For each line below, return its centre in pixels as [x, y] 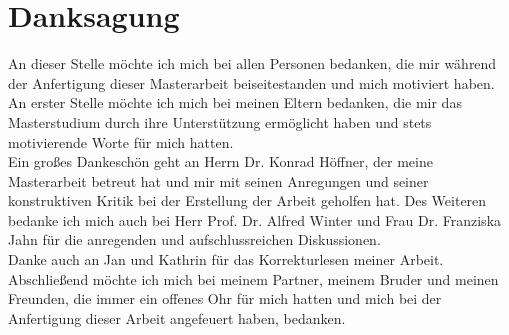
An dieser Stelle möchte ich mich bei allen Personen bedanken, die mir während [252, 63]
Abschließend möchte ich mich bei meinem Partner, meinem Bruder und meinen [253, 278]
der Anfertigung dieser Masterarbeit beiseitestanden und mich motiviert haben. [251, 82]
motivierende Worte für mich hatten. [121, 141]
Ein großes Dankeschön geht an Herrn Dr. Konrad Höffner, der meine [220, 161]
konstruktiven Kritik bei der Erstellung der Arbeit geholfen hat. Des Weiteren [247, 200]
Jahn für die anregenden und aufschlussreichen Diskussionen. [194, 239]
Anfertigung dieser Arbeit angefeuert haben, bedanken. [177, 317]
